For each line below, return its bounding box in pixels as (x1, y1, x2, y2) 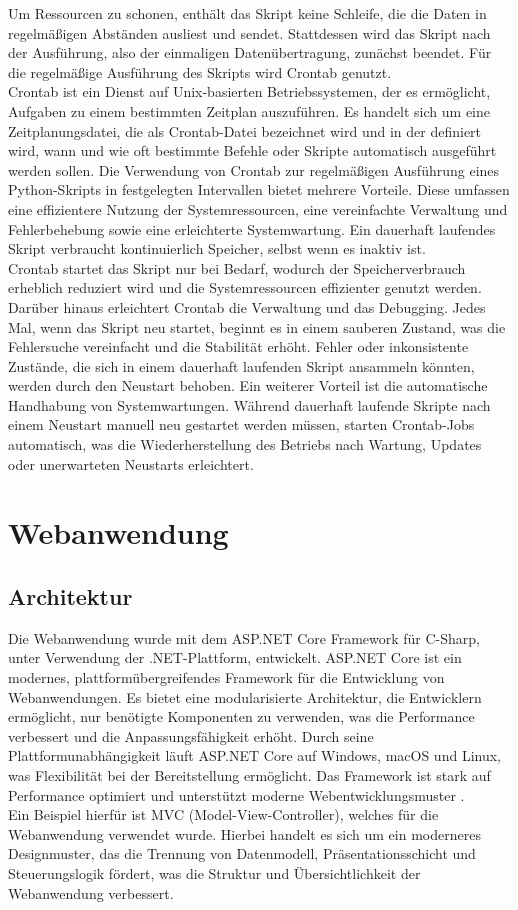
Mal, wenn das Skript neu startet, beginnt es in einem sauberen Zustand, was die (8, 316, 506, 337)
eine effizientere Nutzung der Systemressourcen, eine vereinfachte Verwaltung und (8, 198, 508, 219)
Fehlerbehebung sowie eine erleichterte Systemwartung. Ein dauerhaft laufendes (8, 218, 496, 239)
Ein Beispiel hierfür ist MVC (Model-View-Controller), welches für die (8, 804, 439, 825)
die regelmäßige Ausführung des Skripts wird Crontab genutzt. (8, 61, 392, 82)
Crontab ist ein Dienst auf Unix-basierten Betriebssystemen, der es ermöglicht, (8, 81, 491, 102)
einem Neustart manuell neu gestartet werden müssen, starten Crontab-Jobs (8, 414, 475, 435)
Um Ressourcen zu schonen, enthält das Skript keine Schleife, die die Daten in (8, 3, 487, 23)
